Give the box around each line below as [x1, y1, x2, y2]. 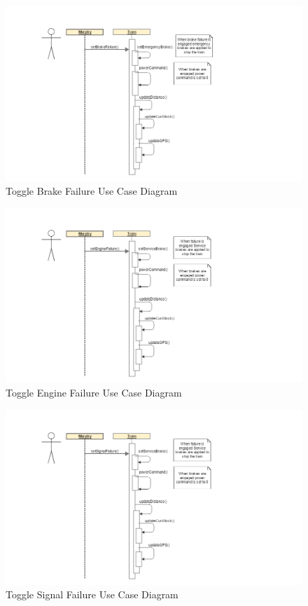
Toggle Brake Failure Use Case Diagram [6, 183, 178, 198]
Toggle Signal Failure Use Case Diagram [6, 587, 178, 602]
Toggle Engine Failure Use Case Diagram [6, 385, 182, 399]
